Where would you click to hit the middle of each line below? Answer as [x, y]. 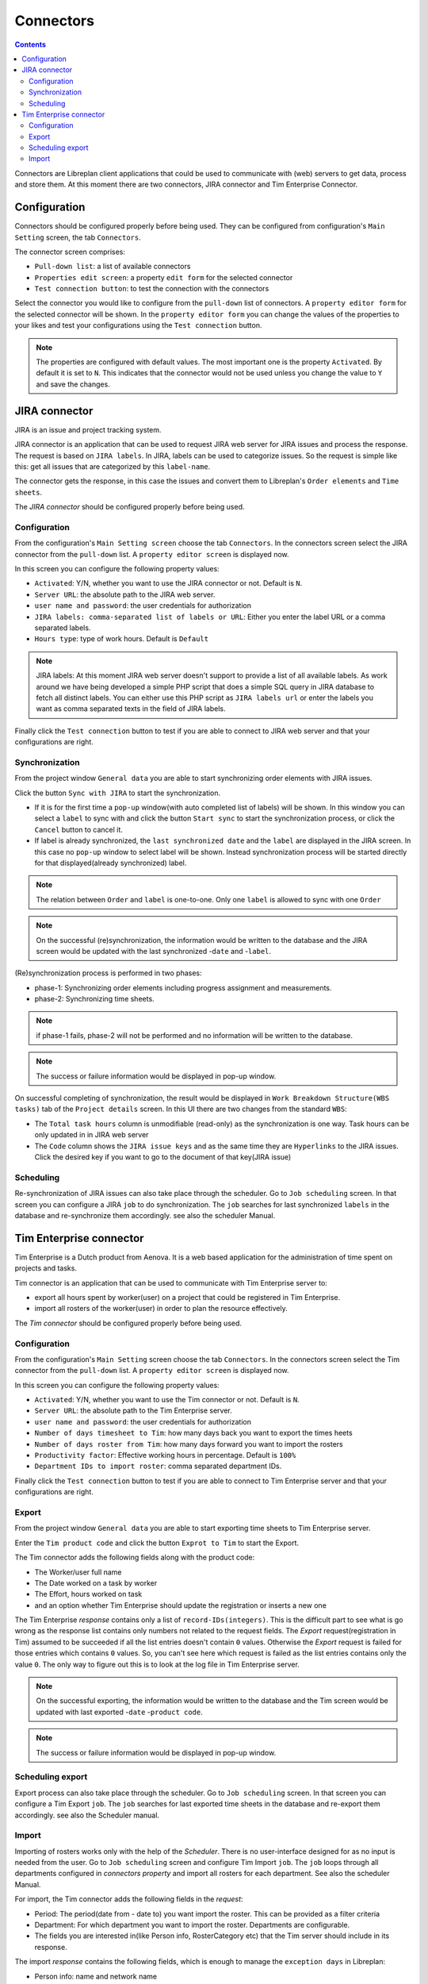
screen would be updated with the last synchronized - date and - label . [154, 951]
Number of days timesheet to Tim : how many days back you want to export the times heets [193, 1433]
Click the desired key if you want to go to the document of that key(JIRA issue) [163, 1157]
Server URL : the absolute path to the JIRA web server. [125, 594]
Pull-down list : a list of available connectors [113, 267]
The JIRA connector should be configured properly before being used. [130, 507]
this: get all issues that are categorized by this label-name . [113, 466]
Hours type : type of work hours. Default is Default [122, 639]
